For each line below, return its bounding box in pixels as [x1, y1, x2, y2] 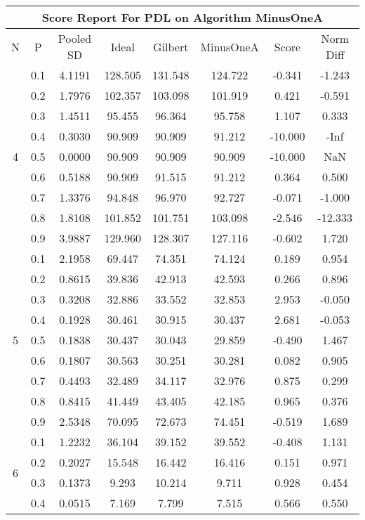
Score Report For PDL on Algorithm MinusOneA [41, 9, 324, 25]
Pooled [58, 30, 92, 46]
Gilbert [153, 38, 189, 55]
